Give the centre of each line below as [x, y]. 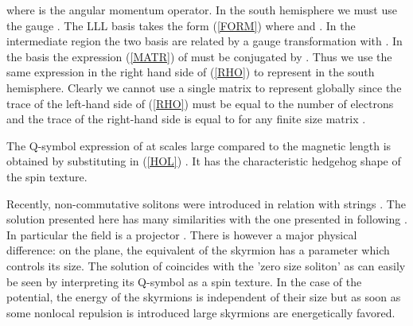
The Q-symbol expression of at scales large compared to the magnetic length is [199, 145]
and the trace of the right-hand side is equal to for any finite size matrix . [186, 119]
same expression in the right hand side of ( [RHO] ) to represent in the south [191, 72]
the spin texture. [47, 176]
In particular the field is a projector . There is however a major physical [182, 234]
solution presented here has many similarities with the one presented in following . [207, 219]
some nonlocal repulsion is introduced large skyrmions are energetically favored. [201, 312]
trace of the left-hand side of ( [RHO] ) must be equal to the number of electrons [200, 103]
